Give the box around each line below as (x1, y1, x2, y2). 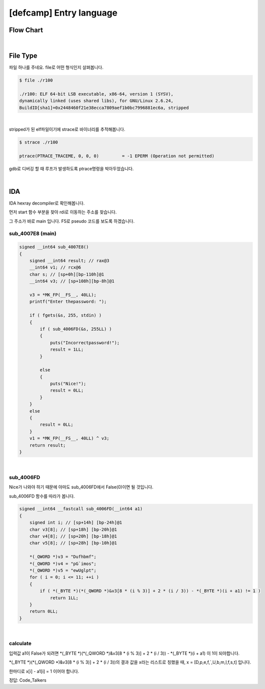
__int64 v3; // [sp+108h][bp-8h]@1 (29, 278, 114, 284)
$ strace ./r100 (19, 139, 58, 145)
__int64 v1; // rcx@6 (29, 265, 81, 271)
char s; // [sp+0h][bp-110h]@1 (29, 271, 104, 277)
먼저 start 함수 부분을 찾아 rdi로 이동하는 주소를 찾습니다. (9, 209, 117, 215)
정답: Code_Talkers (9, 677, 47, 683)
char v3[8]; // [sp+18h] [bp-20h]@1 (29, 526, 117, 532)
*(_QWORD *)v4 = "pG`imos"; (29, 561, 97, 566)
